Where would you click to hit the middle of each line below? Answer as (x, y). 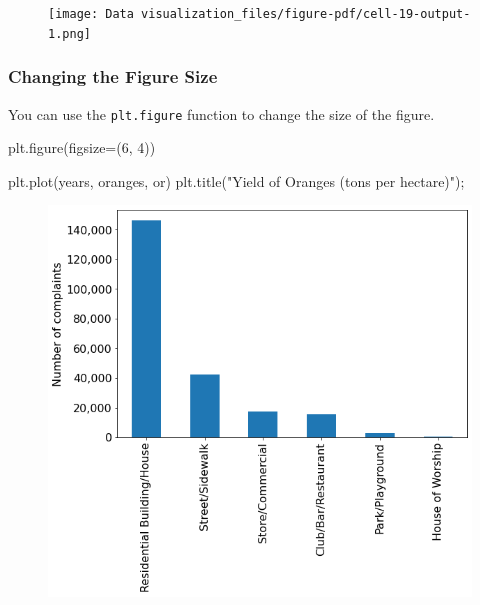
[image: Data (91, 14)
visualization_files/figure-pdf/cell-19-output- (306, 14)
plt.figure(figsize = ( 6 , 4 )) (82, 147)
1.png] (69, 33)
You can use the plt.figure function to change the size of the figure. (221, 113)
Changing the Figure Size (113, 76)
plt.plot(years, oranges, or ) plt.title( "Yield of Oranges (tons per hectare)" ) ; (236, 180)
